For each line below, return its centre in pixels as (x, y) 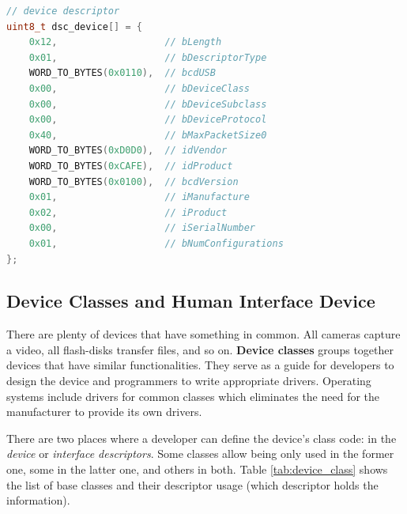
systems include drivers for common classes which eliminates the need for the (193, 396)
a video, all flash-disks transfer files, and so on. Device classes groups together (200, 349)
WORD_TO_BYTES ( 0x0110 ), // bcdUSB (122, 73)
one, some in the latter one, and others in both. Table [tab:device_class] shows (197, 469)
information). (38, 500)
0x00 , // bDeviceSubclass (148, 104)
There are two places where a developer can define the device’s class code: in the (202, 438)
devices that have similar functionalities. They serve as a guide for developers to (200, 365)
